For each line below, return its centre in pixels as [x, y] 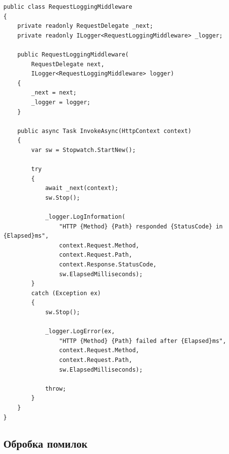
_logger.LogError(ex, [80, 331]
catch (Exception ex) [66, 293]
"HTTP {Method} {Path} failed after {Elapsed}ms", [143, 341]
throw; [55, 388]
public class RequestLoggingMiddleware [68, 7]
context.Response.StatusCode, [108, 265]
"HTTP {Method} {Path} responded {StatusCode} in [141, 226]
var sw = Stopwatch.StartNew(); [84, 150]
